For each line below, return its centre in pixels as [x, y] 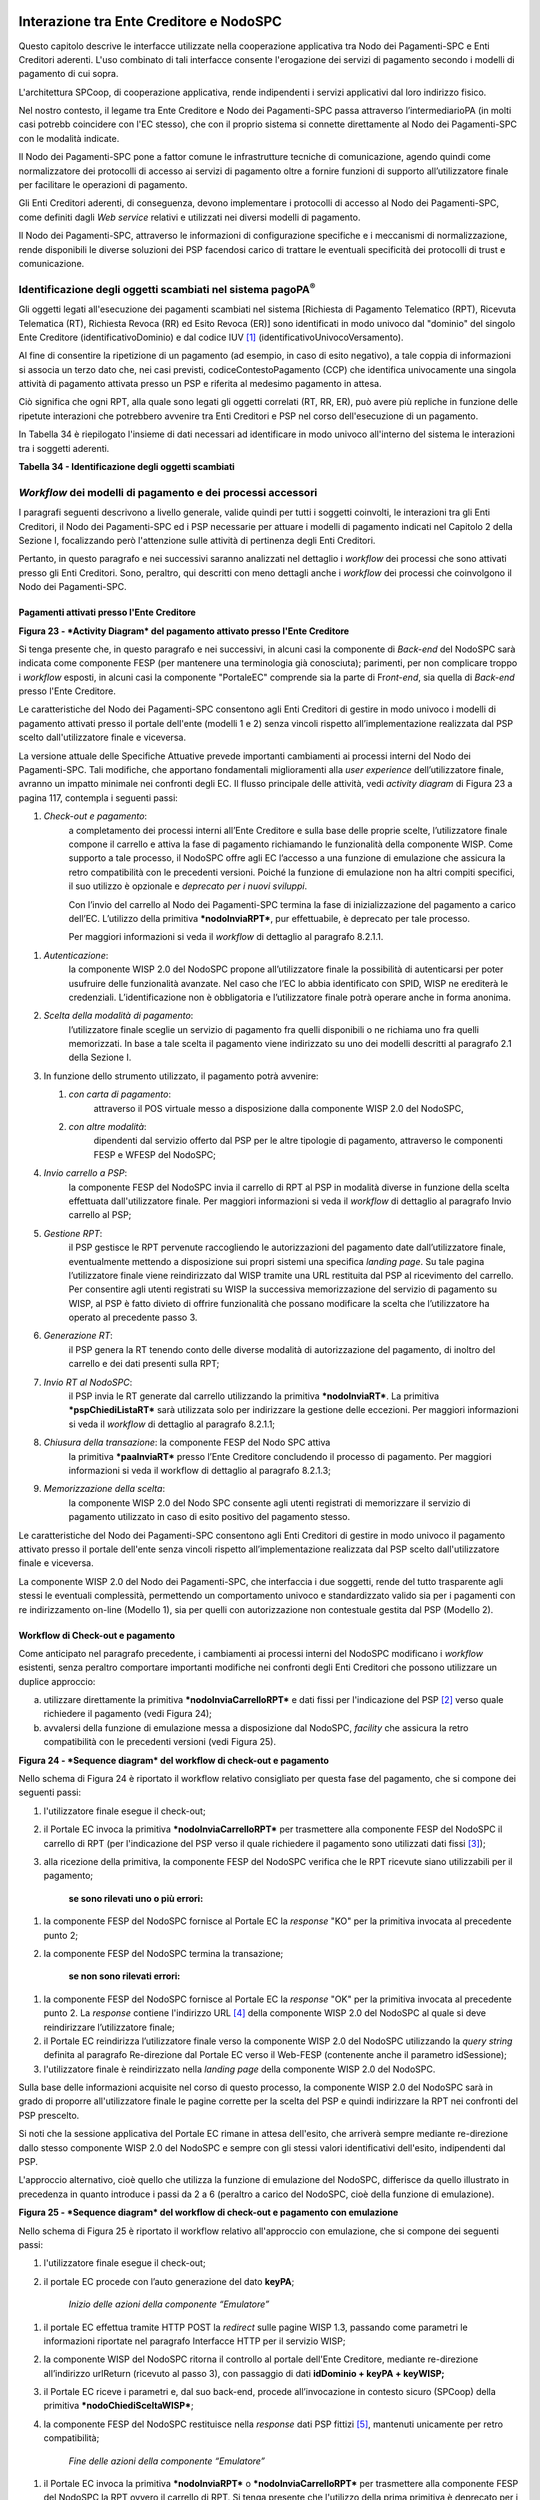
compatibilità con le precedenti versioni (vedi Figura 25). [160, 1742]
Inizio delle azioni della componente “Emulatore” [169, 2304]
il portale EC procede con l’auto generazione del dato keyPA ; [169, 2281]
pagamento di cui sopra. [68, 74]
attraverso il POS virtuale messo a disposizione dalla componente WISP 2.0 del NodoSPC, [278, 1108]
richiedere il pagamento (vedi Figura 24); [127, 1714]
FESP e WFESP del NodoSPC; [155, 1154]
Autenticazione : [76, 955]
